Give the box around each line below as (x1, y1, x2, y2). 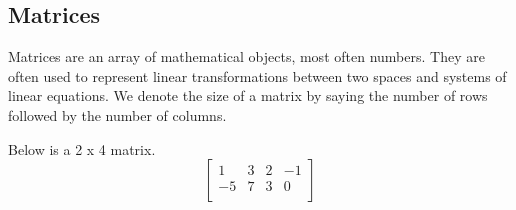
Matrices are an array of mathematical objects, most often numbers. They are (8, 46, 485, 67)
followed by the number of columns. (8, 104, 227, 125)
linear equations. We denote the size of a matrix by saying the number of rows (8, 85, 488, 106)
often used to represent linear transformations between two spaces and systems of (8, 65, 507, 86)
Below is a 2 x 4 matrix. (8, 138, 156, 159)
